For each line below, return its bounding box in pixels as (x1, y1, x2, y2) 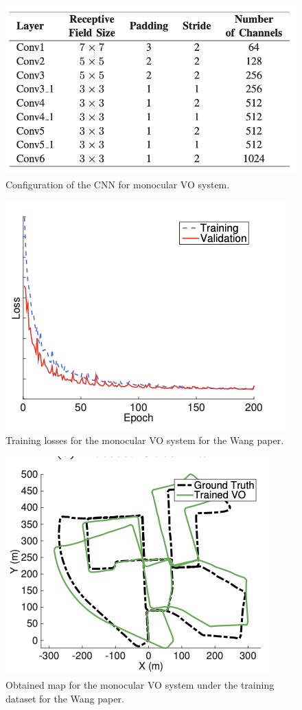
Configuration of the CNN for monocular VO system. (5, 177, 230, 191)
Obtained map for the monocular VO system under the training (5, 677, 275, 691)
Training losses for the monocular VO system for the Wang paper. (5, 432, 284, 447)
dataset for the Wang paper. (5, 691, 124, 705)
